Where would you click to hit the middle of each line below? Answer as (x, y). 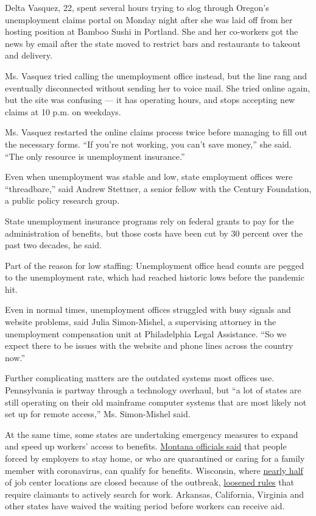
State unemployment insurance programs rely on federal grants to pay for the (149, 220)
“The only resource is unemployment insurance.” (95, 156)
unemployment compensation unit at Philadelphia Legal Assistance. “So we (146, 333)
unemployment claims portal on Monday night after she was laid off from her (149, 19)
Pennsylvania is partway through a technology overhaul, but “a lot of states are (153, 390)
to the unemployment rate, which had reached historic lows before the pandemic (155, 277)
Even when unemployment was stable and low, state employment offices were (149, 177)
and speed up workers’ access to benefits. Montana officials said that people (146, 446)
